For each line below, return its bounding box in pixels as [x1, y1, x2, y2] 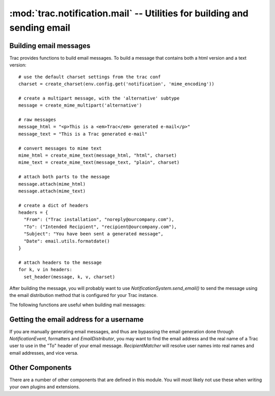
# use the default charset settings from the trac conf [18, 74, 161, 80]
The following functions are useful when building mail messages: [9, 302, 146, 308]
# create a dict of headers [18, 202, 89, 208]
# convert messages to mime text [18, 145, 102, 151]
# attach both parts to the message [18, 174, 110, 180]
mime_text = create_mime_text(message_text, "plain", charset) [18, 160, 180, 165]
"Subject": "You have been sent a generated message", [23, 231, 164, 237]
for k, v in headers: [18, 267, 72, 273]
